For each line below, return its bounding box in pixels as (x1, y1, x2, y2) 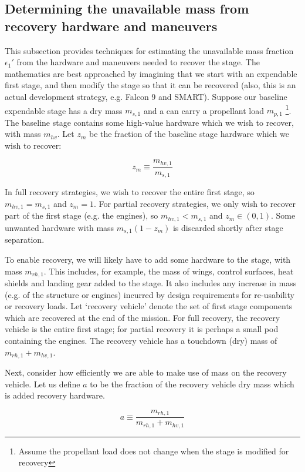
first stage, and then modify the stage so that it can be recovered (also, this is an (5, 79, 296, 91)
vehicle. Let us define (5, 377, 80, 390)
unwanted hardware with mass (5, 221, 114, 233)
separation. (5, 233, 45, 246)
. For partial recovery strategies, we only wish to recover (93, 197, 296, 209)
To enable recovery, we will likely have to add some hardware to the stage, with (5, 253, 291, 265)
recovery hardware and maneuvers (5, 16, 218, 35)
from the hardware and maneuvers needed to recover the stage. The (16, 56, 260, 68)
